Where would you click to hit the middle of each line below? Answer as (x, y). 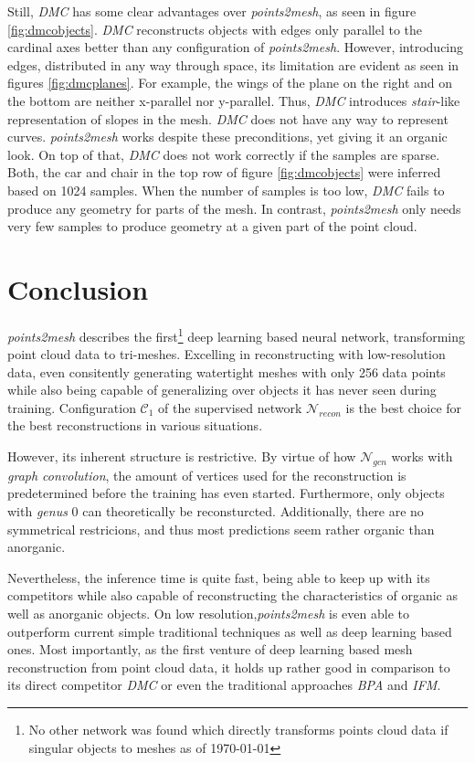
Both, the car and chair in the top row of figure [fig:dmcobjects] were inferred (224, 172)
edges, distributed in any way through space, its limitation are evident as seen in (233, 64)
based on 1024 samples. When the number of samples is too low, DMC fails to (226, 190)
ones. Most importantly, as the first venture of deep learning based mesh (210, 649)
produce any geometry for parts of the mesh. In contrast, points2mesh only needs (234, 208)
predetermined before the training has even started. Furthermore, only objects (226, 493)
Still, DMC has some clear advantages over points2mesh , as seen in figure (212, 11)
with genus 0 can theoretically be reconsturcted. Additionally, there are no (216, 511)
